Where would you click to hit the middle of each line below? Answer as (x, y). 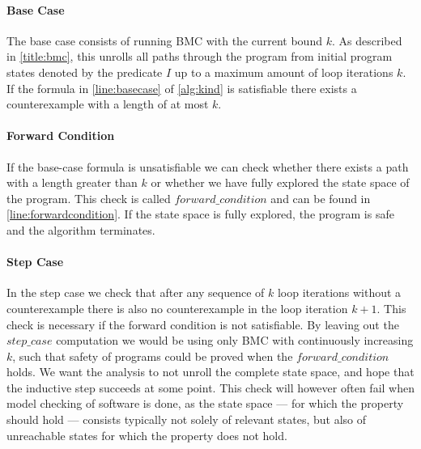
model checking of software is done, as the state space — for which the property (205, 403)
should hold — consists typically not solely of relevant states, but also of (186, 419)
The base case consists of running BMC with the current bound (164, 40)
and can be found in (321, 198)
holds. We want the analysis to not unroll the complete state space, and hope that (210, 372)
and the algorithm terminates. (81, 229)
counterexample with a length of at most (108, 104)
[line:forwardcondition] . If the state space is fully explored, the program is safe (200, 214)
